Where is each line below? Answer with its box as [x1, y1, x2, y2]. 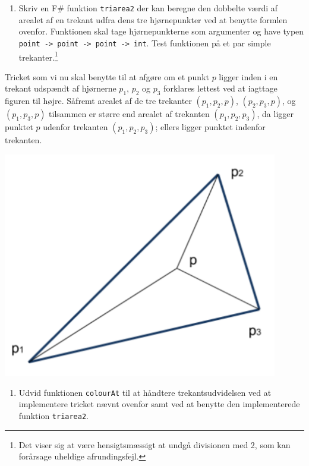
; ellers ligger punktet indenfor [155, 121, 266, 133]
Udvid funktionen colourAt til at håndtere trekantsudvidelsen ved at [18, 386, 272, 398]
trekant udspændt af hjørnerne [5, 82, 116, 95]
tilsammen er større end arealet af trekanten [49, 108, 210, 120]
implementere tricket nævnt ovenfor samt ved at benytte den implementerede [18, 398, 300, 410]
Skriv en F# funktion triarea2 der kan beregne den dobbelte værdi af [18, 2, 278, 14]
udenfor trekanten [43, 121, 108, 133]
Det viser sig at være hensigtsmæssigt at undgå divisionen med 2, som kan [18, 438, 291, 451]
